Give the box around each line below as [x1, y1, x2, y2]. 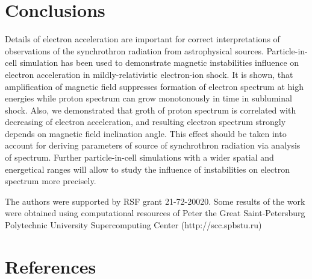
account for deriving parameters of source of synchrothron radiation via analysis [5, 139, 301, 152]
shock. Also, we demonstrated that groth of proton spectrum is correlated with [5, 103, 296, 116]
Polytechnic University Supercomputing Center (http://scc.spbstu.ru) [5, 219, 262, 231]
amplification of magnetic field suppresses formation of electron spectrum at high [5, 80, 304, 92]
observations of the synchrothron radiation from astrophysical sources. [5, 44, 264, 57]
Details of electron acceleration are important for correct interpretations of [5, 33, 280, 45]
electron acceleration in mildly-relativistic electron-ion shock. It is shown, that [5, 68, 293, 80]
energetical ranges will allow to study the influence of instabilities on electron [5, 162, 290, 175]
